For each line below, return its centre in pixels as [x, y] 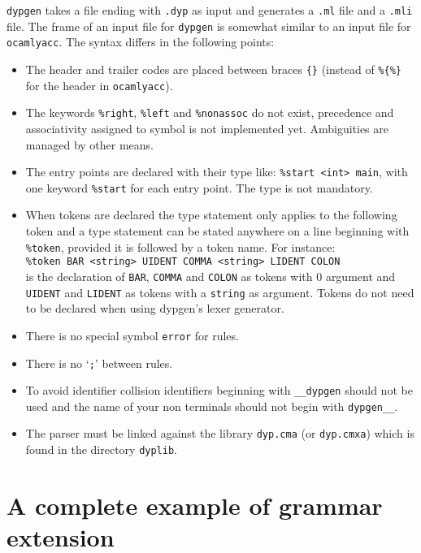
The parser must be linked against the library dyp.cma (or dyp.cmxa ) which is [220, 433]
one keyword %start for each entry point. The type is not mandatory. [199, 187]
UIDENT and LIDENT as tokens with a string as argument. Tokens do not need [220, 292]
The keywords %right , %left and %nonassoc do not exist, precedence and [210, 112]
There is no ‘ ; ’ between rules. [99, 363]
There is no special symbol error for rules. [132, 335]
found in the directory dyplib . [101, 449]
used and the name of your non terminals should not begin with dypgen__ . [212, 406]
